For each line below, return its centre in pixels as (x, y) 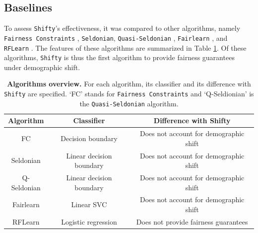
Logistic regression (89, 221)
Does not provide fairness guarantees (192, 221)
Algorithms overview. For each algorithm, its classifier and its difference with (129, 84)
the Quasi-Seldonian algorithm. (129, 103)
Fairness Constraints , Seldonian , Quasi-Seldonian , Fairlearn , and (116, 38)
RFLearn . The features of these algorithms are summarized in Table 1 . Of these (125, 47)
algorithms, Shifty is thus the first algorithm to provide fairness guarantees (119, 57)
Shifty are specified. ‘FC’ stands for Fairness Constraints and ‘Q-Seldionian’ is (129, 94)
